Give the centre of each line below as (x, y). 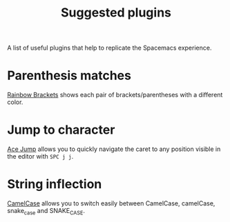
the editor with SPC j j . (40, 157)
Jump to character (61, 130)
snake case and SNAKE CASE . (46, 212)
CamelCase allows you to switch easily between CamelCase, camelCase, (111, 203)
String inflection (55, 184)
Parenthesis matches (69, 75)
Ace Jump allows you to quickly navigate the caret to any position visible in (114, 149)
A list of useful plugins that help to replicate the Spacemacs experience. (109, 48)
